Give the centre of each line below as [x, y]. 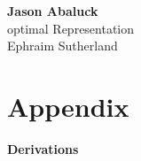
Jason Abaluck [53, 11]
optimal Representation [71, 28]
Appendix [68, 106]
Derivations [43, 148]
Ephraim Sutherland [63, 46]
